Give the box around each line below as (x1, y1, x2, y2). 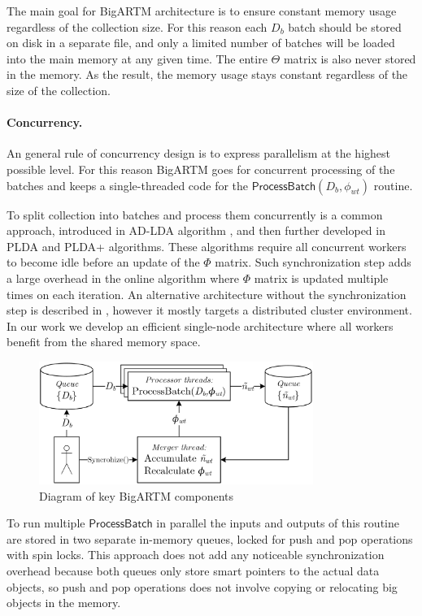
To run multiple (7, 514, 85, 531)
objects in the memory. (7, 594, 121, 611)
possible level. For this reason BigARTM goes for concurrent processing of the (7, 160, 395, 177)
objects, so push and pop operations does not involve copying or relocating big (7, 578, 398, 595)
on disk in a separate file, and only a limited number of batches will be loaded (7, 34, 395, 51)
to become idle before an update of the (7, 254, 200, 271)
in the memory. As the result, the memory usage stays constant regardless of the (7, 66, 408, 83)
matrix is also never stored (283, 50, 416, 67)
